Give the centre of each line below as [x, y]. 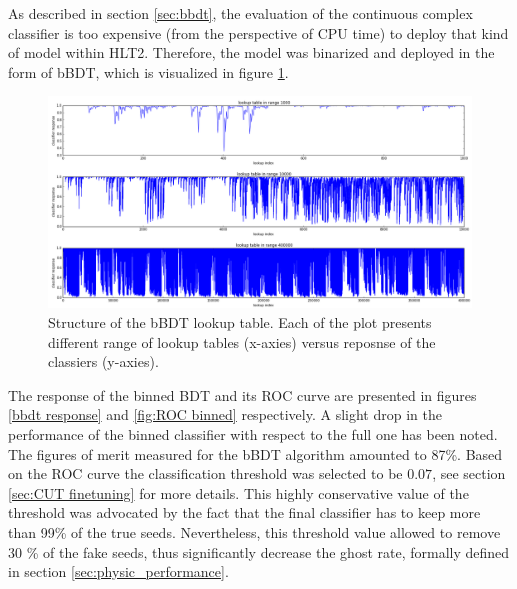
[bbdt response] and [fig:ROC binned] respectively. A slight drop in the [225, 414]
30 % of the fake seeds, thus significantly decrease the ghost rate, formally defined [259, 551]
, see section [469, 473]
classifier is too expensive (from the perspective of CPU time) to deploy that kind [258, 32]
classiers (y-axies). [103, 361]
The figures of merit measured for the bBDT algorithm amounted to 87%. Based [255, 453]
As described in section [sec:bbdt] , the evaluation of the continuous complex [240, 13]
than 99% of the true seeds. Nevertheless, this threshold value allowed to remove [254, 531]
